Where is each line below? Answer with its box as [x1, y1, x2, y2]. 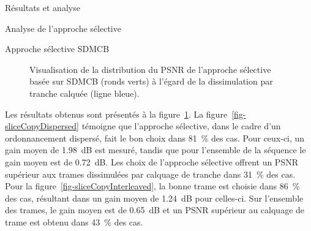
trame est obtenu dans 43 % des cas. [5, 215, 143, 228]
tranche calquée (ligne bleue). [29, 86, 140, 99]
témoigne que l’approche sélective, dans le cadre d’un [81, 119, 281, 132]
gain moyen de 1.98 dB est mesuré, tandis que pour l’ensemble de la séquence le [5, 143, 306, 156]
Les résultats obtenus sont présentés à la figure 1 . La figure [5, 107, 228, 120]
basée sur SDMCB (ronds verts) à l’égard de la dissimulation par [29, 75, 273, 88]
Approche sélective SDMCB [5, 42, 110, 55]
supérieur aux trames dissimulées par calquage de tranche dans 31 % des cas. [5, 167, 296, 180]
